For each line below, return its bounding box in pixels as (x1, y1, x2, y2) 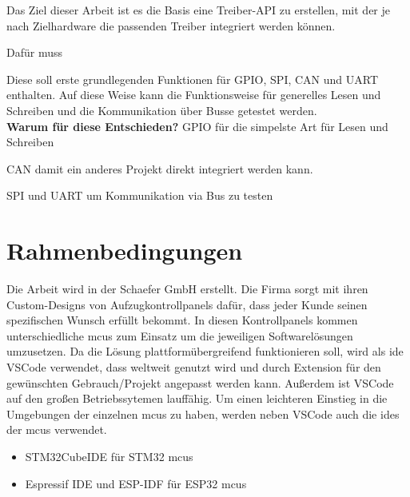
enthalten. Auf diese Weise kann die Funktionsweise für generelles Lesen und (6, 86, 381, 103)
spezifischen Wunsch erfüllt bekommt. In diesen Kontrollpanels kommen (6, 312, 358, 328)
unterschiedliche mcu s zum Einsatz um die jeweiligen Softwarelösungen (6, 327, 353, 344)
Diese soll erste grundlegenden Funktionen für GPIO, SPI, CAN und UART (6, 70, 379, 87)
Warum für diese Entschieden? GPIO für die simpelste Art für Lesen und (6, 117, 388, 134)
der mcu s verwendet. (6, 421, 107, 438)
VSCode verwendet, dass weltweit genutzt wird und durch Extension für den (6, 359, 381, 376)
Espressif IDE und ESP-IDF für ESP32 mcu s (25, 475, 247, 491)
